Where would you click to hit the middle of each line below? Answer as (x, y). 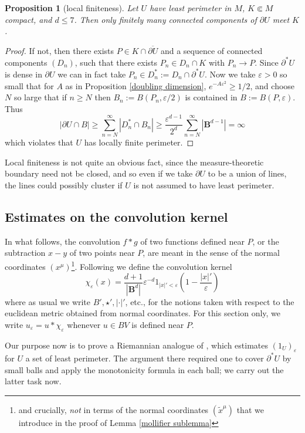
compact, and (28, 19)
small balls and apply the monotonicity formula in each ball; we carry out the (144, 369)
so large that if (40, 97)
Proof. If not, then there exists (60, 50)
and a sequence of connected (211, 50)
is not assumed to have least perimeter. (204, 185)
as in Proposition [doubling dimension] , (136, 85)
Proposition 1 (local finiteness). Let (72, 8)
